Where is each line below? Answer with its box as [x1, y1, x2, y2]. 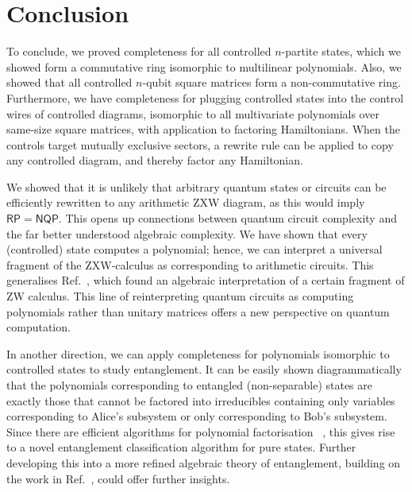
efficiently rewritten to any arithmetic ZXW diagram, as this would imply [6, 194, 365, 211]
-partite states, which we [281, 43, 401, 60]
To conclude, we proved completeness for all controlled [6, 43, 271, 60]
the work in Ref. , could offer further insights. [6, 470, 230, 486]
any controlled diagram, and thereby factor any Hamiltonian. [6, 152, 303, 169]
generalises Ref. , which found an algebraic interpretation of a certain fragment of [6, 272, 405, 289]
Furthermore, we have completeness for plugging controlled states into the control [6, 89, 404, 106]
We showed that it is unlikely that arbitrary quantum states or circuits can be [6, 178, 387, 195]
